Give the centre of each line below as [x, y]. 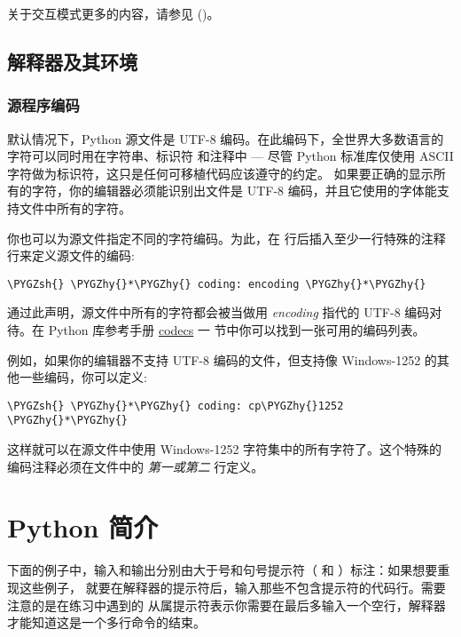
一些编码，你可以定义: [83, 377]
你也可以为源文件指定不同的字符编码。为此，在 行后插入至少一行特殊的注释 [227, 238]
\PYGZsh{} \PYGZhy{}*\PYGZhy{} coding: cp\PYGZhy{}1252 [176, 406]
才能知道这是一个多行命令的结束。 [106, 622]
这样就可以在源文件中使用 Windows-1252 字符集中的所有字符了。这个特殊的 [225, 449]
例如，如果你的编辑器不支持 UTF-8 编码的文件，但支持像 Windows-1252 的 [222, 359]
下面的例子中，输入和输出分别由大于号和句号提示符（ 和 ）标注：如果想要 [223, 570]
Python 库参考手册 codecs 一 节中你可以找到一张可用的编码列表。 [237, 330]
